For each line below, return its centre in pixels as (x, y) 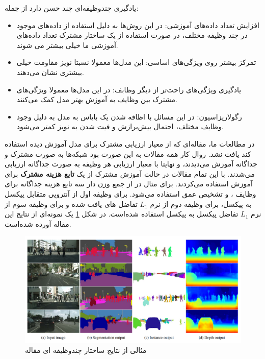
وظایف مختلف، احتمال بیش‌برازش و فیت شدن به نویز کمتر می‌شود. (120, 126)
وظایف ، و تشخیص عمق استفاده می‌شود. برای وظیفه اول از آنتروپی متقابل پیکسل (130, 193)
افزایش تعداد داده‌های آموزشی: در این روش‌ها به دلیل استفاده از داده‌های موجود (138, 25)
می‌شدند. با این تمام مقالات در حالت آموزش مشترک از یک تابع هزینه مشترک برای (130, 173)
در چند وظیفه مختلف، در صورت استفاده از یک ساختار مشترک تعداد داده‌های (132, 35)
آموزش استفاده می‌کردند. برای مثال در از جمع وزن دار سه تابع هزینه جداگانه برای (129, 184)
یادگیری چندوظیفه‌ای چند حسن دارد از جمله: (72, 8)
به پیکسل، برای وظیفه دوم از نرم (201, 204)
